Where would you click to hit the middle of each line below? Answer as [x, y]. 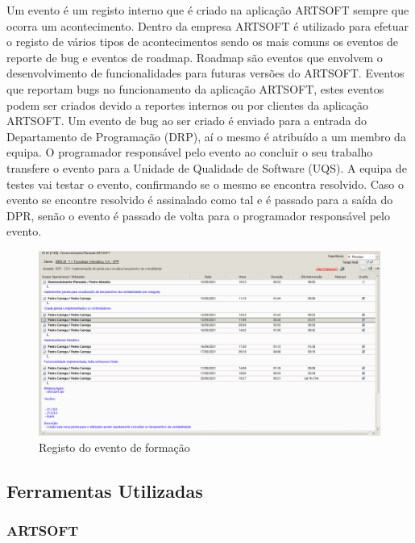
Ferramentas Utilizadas [105, 490]
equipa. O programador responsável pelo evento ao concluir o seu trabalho [190, 152]
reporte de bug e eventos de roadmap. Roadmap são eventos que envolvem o [195, 57]
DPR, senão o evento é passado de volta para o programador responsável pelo [198, 215]
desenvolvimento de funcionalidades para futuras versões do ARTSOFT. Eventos [205, 73]
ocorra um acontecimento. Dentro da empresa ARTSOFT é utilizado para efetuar [208, 25]
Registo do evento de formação [114, 447]
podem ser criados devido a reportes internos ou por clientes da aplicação [187, 104]
